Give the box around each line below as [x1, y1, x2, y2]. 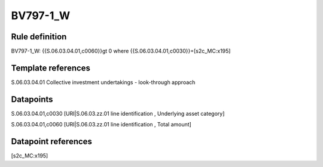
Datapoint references [11, 137, 93, 147]
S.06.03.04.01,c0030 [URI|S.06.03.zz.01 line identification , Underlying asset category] [11, 110, 225, 117]
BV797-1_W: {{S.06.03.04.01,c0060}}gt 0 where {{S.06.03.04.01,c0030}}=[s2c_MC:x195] [11, 48, 231, 55]
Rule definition [11, 32, 67, 42]
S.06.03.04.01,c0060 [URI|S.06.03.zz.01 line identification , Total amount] [11, 121, 191, 128]
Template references [11, 63, 91, 73]
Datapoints [11, 94, 53, 104]
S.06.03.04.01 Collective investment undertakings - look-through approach [11, 78, 196, 86]
